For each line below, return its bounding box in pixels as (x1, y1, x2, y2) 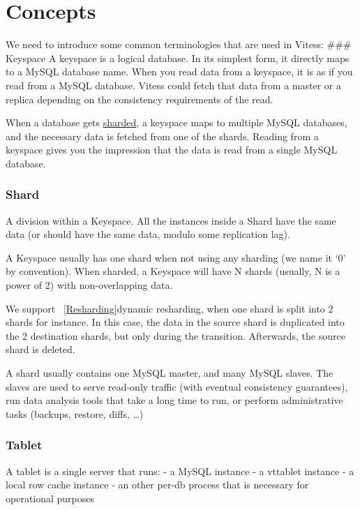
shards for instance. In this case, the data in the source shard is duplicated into (6, 315, 345, 329)
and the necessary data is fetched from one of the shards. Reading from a (6, 128, 319, 143)
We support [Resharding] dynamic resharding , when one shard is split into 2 (6, 301, 333, 315)
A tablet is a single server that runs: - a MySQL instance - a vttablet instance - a (6, 463, 354, 478)
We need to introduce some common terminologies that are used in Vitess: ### (6, 37, 352, 52)
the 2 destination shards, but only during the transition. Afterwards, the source (6, 328, 345, 343)
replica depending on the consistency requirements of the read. (6, 91, 273, 106)
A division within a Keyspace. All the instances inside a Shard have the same (6, 213, 336, 227)
